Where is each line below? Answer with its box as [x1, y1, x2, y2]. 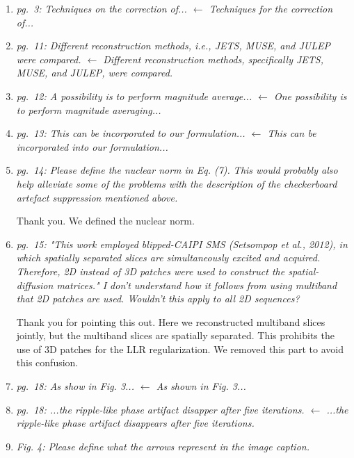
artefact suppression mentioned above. [16, 190, 178, 204]
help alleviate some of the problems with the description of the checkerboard [16, 176, 337, 190]
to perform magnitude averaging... [16, 102, 161, 117]
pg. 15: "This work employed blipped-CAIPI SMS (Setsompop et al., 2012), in [16, 236, 348, 251]
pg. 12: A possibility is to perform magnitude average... [16, 88, 252, 103]
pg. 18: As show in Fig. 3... [16, 379, 134, 393]
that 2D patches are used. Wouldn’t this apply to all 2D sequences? [16, 291, 300, 306]
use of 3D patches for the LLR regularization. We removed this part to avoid [16, 341, 344, 356]
